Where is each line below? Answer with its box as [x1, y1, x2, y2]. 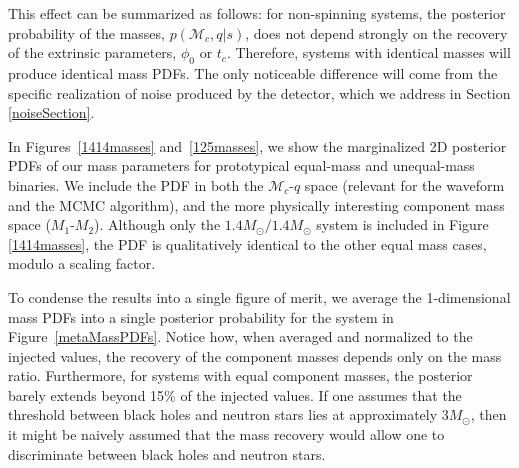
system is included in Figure [316, 214, 489, 235]
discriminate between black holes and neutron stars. [8, 443, 326, 464]
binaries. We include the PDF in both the [8, 174, 264, 195]
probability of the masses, [8, 22, 165, 43]
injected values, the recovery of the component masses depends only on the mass [8, 345, 502, 366]
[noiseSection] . [8, 102, 95, 123]
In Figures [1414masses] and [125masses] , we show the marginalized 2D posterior [8, 135, 507, 156]
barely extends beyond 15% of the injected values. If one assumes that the [8, 384, 462, 405]
